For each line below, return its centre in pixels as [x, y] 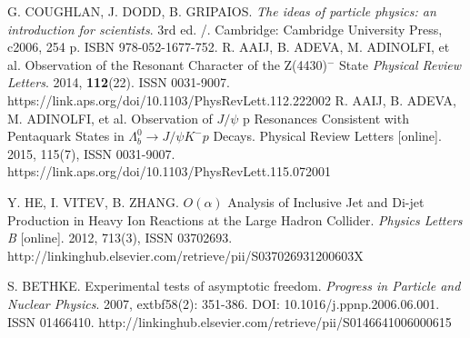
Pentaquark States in [66, 136]
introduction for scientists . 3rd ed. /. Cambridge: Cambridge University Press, [225, 29]
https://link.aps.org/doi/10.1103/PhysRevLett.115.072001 [169, 171]
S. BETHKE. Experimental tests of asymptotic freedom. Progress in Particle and [234, 286]
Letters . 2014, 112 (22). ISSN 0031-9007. [119, 82]
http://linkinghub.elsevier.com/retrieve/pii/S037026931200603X [185, 255]
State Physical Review [400, 64]
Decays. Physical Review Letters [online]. [327, 136]
